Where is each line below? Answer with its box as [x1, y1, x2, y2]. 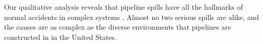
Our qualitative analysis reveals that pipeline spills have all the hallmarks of [4, 2, 243, 12]
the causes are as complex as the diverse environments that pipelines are [4, 21, 231, 32]
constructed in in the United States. [4, 31, 117, 42]
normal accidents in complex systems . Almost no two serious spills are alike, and [4, 11, 259, 22]
